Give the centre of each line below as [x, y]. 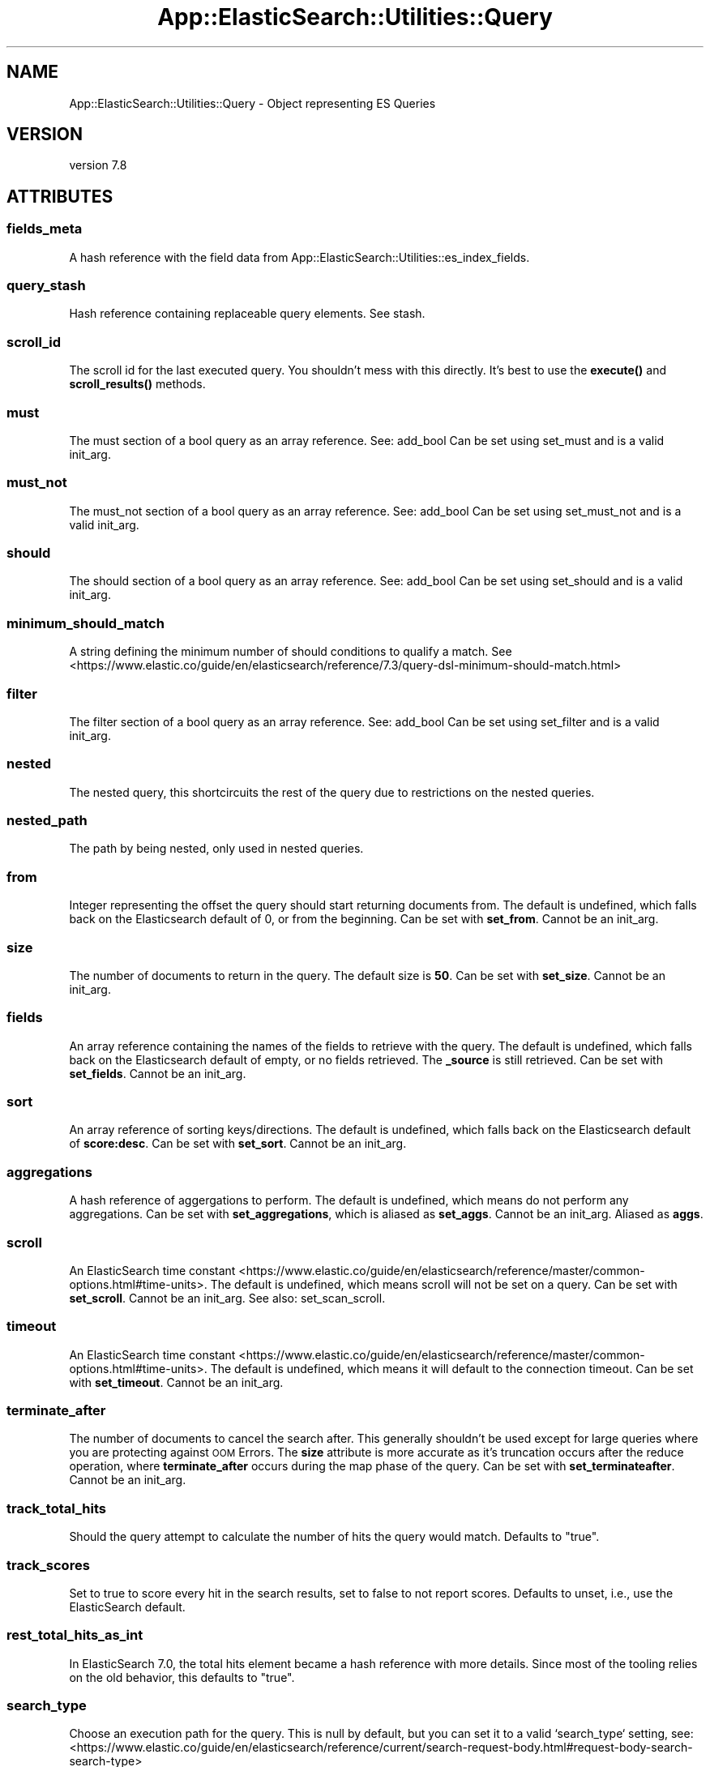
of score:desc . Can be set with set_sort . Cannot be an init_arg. [238, 1144]
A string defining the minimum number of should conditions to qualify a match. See [291, 652]
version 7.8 [98, 165]
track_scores [48, 1565]
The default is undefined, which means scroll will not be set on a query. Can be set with [444, 1284]
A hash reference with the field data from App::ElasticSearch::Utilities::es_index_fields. [299, 257]
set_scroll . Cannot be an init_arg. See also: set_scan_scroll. [227, 1298]
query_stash [46, 286]
